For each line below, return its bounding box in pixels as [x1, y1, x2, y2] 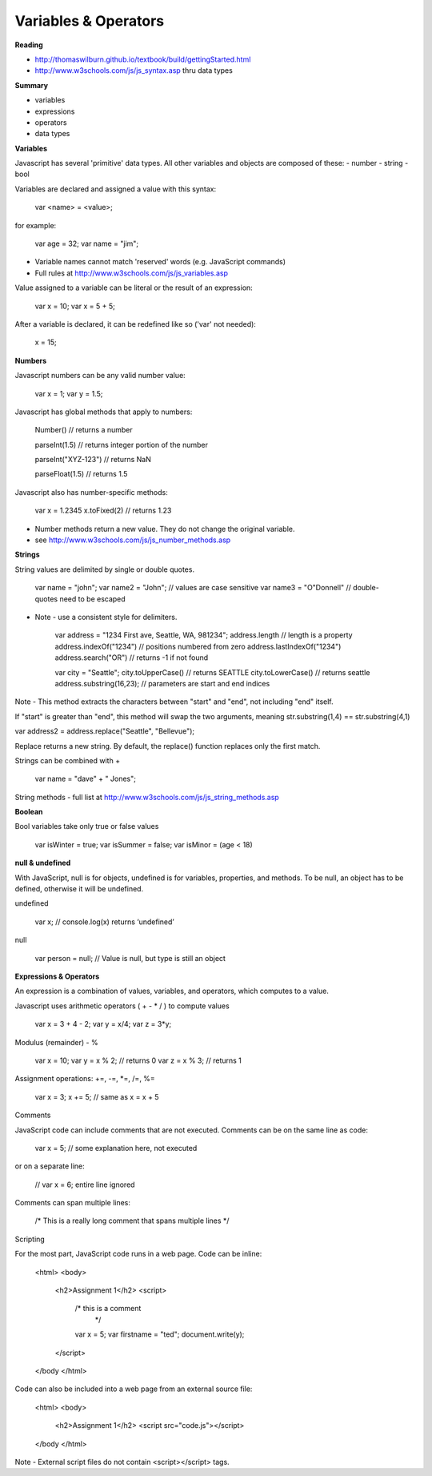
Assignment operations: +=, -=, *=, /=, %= [14, 1074, 155, 1084]
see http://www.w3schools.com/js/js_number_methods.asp [34, 535, 231, 545]
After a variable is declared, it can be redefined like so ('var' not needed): [14, 319, 256, 328]
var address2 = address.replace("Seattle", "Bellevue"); [14, 726, 195, 736]
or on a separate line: [14, 1161, 86, 1171]
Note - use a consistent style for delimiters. [34, 613, 178, 621]
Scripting [14, 1234, 46, 1244]
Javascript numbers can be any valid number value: [14, 371, 186, 380]
